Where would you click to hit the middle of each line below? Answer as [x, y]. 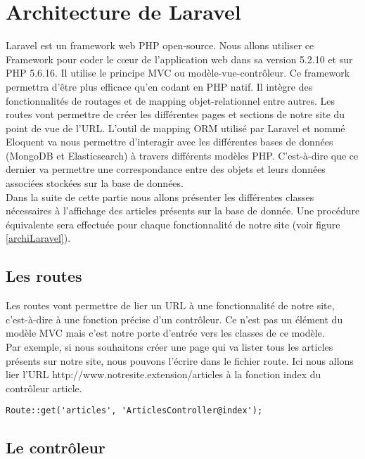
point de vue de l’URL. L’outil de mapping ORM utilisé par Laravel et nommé [175, 128]
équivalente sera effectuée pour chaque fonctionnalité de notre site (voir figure [173, 224]
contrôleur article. [44, 388]
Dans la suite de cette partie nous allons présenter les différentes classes [160, 196]
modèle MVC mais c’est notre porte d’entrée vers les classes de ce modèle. [165, 333]
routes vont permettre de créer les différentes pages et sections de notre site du [175, 114]
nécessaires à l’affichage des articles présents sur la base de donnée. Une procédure [183, 211]
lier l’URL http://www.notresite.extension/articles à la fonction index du [164, 374]
